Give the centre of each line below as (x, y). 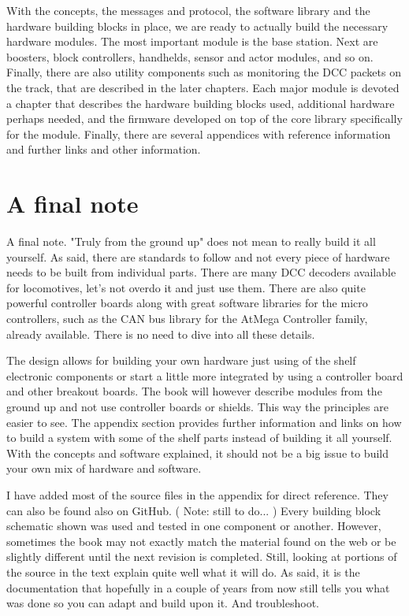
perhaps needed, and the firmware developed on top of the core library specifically (204, 119)
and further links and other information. (104, 149)
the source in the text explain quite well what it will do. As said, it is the (183, 571)
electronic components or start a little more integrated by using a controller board (205, 375)
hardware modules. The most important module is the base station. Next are (192, 41)
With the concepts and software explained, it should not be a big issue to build (198, 453)
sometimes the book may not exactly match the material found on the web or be (201, 541)
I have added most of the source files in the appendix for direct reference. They (197, 494)
